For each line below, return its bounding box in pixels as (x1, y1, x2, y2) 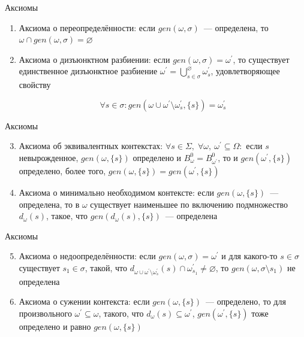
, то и (218, 151, 238, 163)
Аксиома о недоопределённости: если (19, 250, 156, 262)
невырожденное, (19, 151, 79, 163)
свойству (19, 78, 51, 91)
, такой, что (85, 261, 127, 274)
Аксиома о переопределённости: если (19, 21, 156, 34)
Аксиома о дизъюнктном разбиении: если (19, 53, 170, 65)
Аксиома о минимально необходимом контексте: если (19, 186, 214, 198)
